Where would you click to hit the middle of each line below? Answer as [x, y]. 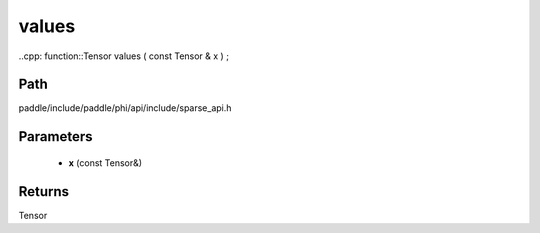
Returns [44, 191]
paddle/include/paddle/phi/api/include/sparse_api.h [125, 108]
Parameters [55, 136]
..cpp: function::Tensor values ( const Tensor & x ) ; [124, 56]
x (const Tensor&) [105, 162]
